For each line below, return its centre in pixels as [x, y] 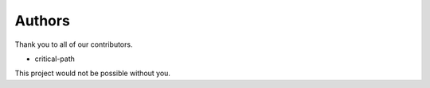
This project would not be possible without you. [93, 73]
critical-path [55, 59]
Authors [43, 21]
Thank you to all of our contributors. [74, 44]
